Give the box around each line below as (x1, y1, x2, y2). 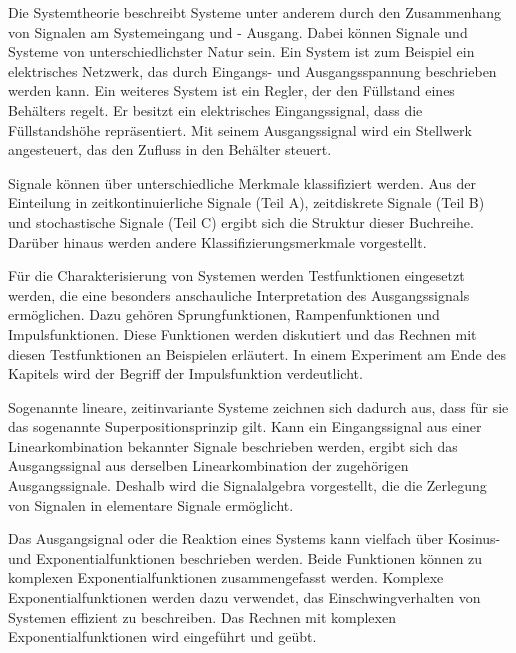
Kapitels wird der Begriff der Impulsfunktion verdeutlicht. (8, 363, 363, 384)
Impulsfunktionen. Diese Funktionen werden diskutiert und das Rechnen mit (8, 323, 477, 344)
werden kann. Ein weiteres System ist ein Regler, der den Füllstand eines (8, 80, 455, 101)
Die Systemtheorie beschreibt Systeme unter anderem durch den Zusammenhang (8, 2, 502, 22)
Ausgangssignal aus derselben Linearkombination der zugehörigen (8, 455, 409, 476)
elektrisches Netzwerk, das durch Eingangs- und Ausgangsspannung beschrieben (8, 60, 497, 81)
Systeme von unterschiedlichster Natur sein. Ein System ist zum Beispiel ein (8, 41, 475, 62)
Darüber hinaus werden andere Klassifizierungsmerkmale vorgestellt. (8, 231, 427, 252)
